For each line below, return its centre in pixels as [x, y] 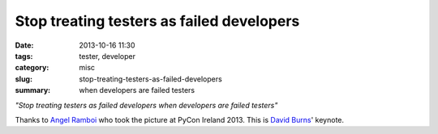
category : [32, 68]
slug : [24, 79]
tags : [24, 56]
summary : [33, 90]
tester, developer [107, 56]
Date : [24, 45]
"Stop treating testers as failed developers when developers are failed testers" [146, 105]
